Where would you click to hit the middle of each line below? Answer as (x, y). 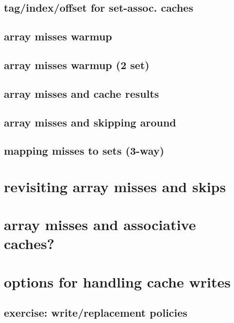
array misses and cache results (82, 93)
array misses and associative (100, 224)
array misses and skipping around (90, 122)
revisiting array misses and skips (115, 186)
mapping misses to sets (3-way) (84, 151)
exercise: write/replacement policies (96, 313)
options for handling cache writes (117, 281)
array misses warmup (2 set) (77, 64)
